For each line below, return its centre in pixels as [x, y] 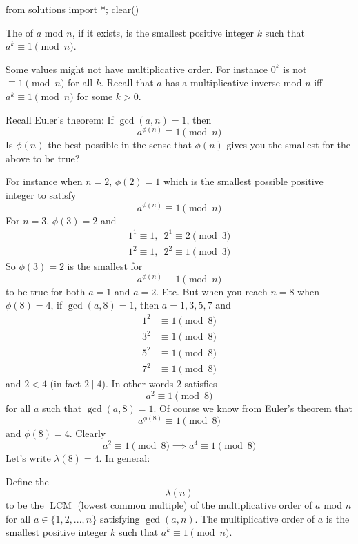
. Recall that [127, 82]
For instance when [44, 181]
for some [95, 96]
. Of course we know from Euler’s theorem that [253, 408]
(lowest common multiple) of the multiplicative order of [195, 505]
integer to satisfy [41, 194]
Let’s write [28, 458]
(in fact [66, 383]
